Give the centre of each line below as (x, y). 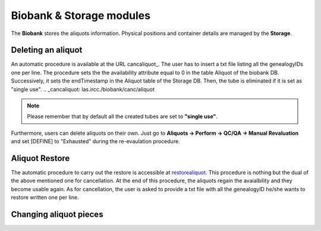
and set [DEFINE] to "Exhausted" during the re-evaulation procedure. (96, 141)
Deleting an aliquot (47, 50)
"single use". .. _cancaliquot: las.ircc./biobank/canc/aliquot (83, 89)
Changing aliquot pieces (57, 215)
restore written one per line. (45, 197)
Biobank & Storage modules (81, 15)
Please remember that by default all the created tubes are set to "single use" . (122, 116)
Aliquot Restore (40, 158)
